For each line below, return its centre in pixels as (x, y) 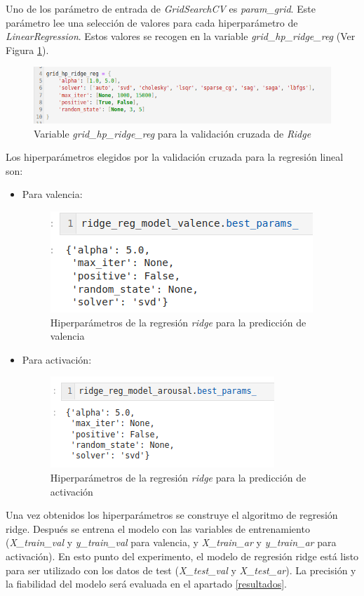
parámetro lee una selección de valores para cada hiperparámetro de (152, 22)
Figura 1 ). (27, 49)
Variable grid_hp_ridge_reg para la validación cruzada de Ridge (173, 133)
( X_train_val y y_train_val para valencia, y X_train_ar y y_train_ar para (171, 542)
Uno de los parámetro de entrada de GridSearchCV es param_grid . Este (161, 8)
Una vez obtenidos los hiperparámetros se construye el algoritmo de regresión (172, 515)
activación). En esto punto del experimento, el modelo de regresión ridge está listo (182, 556)
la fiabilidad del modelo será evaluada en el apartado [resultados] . (146, 584)
